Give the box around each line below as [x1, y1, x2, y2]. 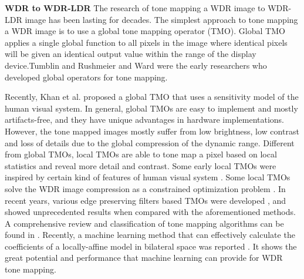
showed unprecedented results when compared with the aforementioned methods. [5, 206, 296, 218]
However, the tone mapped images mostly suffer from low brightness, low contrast [5, 125, 299, 137]
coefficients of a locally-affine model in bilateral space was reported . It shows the [5, 240, 297, 252]
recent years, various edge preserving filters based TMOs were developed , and [5, 194, 286, 206]
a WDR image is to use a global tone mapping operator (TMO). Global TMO [5, 25, 285, 37]
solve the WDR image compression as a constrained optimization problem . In [5, 182, 286, 194]
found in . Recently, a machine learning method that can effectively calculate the [5, 228, 295, 241]
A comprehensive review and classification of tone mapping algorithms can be [5, 217, 284, 229]
